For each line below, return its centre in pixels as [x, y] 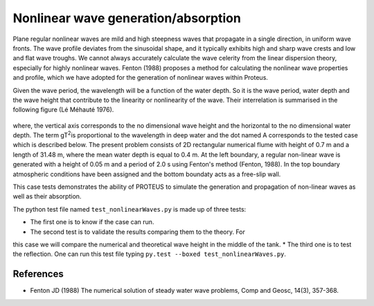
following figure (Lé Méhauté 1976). [63, 110]
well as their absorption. [47, 196]
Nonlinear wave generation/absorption [127, 18]
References [38, 274]
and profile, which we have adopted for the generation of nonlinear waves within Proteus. [140, 78]
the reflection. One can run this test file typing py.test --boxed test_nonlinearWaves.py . [150, 254]
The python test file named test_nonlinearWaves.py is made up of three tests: [130, 209]
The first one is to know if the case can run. [92, 222]
